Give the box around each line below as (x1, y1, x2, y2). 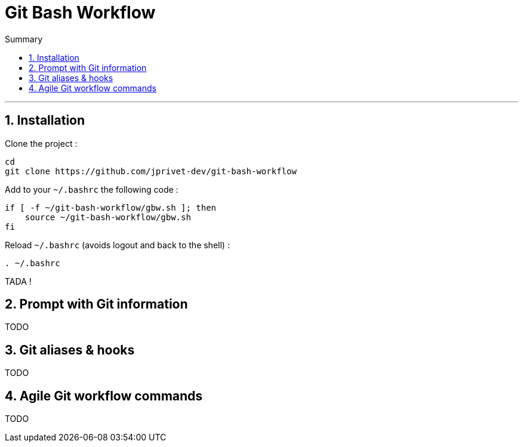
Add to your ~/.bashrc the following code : (5, 184, 179, 195)
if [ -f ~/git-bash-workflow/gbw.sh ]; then (5, 202, 217, 212)
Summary (5, 33, 43, 44)
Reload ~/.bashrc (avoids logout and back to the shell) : (5, 239, 230, 250)
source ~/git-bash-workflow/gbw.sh (24, 212, 191, 222)
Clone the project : (5, 138, 78, 149)
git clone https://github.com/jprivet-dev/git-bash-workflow (5, 166, 297, 176)
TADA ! (5, 276, 32, 286)
